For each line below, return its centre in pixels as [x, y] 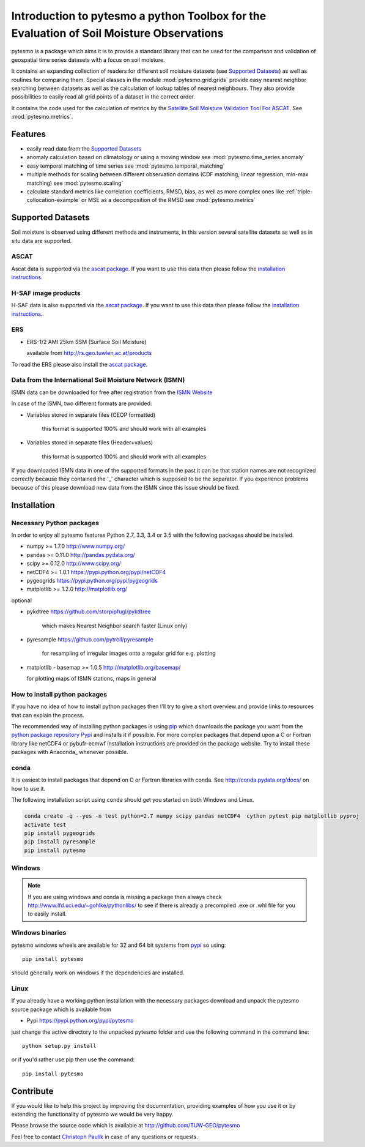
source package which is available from [61, 1009]
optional [21, 600]
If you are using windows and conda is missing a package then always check [125, 897]
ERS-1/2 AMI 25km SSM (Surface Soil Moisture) [87, 342]
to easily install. [47, 914]
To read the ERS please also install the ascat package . [79, 364]
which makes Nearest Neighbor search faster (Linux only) [115, 626]
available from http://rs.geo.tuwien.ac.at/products [89, 353]
